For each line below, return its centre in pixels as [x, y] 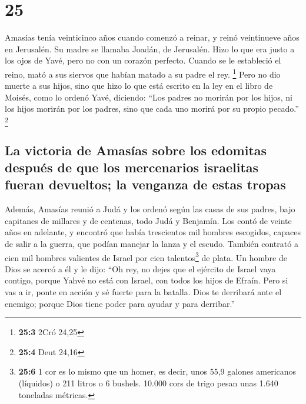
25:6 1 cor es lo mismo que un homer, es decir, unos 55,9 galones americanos [157, 371]
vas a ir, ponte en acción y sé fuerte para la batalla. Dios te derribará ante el [143, 292]
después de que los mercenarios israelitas [132, 167]
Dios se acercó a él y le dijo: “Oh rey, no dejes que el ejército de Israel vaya [140, 268]
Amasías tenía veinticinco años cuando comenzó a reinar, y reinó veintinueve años [152, 37]
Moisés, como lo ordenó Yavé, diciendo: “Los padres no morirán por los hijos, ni [149, 97]
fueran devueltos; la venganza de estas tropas [145, 184]
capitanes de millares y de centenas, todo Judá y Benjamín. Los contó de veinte [148, 220]
